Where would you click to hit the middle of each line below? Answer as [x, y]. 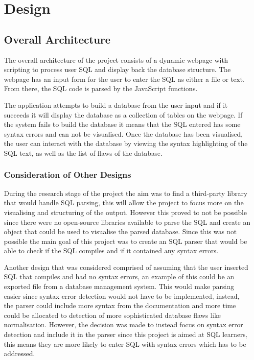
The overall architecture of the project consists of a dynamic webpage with [116, 60]
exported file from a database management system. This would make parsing [119, 286]
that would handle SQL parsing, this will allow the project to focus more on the [124, 203]
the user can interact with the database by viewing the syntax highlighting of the [126, 143]
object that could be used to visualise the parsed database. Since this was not [120, 231]
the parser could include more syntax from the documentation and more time [120, 305]
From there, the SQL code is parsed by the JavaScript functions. [101, 88]
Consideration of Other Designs [68, 175]
